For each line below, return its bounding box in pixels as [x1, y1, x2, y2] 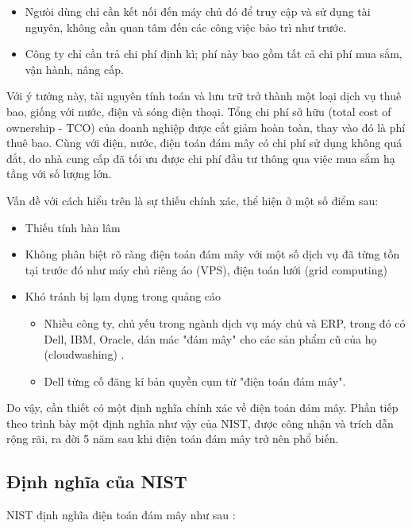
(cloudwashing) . [44, 346, 125, 363]
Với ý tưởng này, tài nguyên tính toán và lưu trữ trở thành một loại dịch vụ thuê [6, 87, 402, 104]
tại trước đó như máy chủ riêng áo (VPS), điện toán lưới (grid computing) [25, 261, 387, 278]
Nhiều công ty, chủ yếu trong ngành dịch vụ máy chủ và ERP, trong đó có [44, 314, 406, 331]
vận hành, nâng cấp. [25, 60, 124, 77]
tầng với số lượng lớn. [6, 165, 112, 182]
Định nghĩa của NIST [6, 469, 187, 494]
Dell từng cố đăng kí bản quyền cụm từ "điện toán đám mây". [44, 372, 346, 389]
